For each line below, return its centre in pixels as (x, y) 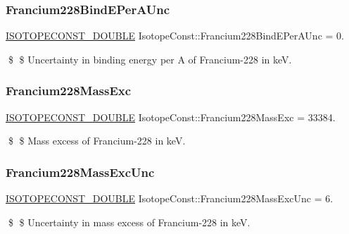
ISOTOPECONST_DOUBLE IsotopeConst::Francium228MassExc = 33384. (171, 117)
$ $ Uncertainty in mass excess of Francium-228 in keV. (129, 222)
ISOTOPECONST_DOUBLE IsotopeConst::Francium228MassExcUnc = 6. (170, 198)
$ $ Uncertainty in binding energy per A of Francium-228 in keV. (150, 59)
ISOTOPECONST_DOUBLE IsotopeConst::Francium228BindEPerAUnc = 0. (175, 36)
